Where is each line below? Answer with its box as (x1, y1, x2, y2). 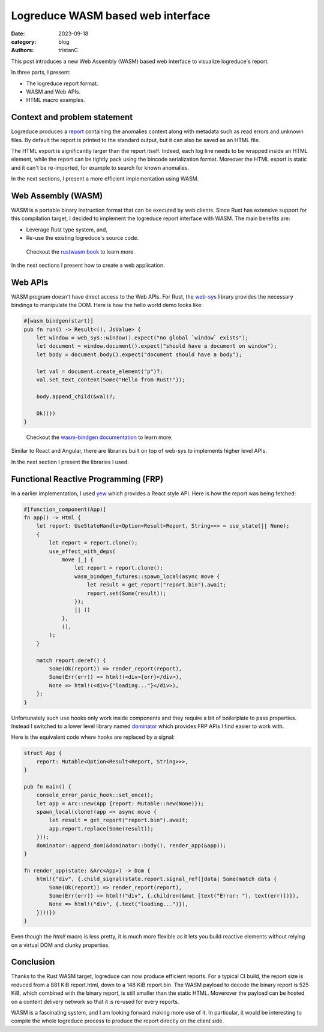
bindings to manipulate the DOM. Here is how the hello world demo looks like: (11, 302, 203, 309)
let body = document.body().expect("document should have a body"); (36, 351, 242, 358)
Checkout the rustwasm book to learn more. (26, 248, 135, 255)
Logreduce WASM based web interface (11, 9, 211, 22)
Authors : (11, 47, 34, 54)
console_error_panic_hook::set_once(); (36, 792, 154, 799)
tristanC (58, 47, 78, 54)
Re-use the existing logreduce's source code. (26, 234, 139, 242)
